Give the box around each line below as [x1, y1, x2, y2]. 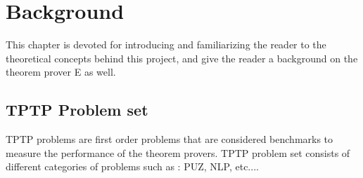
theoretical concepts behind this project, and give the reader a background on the [6, 50, 358, 65]
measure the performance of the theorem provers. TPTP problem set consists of [6, 145, 350, 160]
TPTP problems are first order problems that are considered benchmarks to [6, 132, 333, 146]
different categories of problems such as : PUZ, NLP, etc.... [6, 159, 259, 174]
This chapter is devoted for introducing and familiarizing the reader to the [6, 37, 326, 52]
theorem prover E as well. [6, 64, 116, 79]
